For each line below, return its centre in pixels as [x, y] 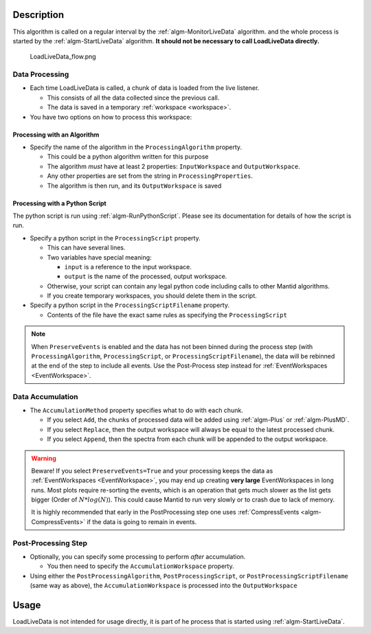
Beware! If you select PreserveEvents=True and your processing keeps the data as [152, 471]
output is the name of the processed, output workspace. [146, 276]
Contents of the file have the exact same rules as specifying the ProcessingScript [167, 315]
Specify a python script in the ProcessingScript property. [115, 238]
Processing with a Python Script [59, 203]
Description [38, 15]
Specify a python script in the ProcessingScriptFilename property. [130, 305]
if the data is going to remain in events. [142, 521]
